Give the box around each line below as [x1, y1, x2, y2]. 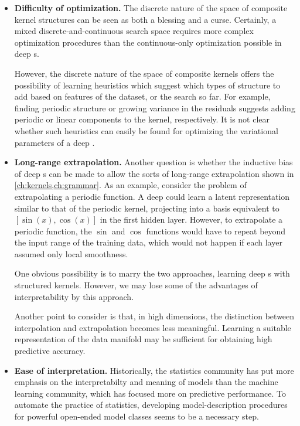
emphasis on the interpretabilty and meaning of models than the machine [14, 376, 278, 388]
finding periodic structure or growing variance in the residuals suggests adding [14, 101, 295, 114]
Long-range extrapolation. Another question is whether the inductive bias [14, 156, 293, 168]
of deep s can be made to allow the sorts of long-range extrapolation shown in [14, 167, 294, 179]
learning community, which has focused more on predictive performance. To [14, 387, 286, 399]
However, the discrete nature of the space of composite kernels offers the [14, 67, 274, 79]
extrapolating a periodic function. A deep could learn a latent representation [14, 190, 290, 202]
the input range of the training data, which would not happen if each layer [14, 236, 282, 248]
